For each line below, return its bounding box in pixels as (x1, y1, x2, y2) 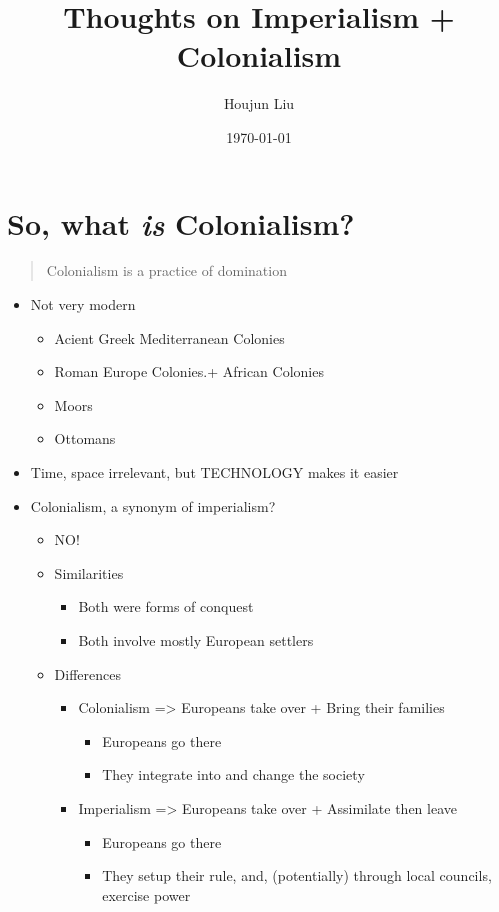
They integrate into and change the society (102, 764, 365, 785)
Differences (54, 663, 121, 684)
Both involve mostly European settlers (78, 629, 314, 650)
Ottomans (54, 428, 116, 449)
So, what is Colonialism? (7, 202, 355, 244)
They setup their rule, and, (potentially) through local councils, (102, 865, 492, 886)
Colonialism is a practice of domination (46, 260, 287, 281)
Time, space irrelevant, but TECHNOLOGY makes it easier (30, 462, 399, 482)
